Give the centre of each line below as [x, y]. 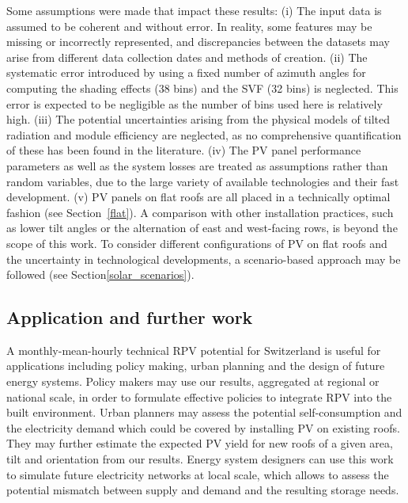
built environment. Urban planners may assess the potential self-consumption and [204, 412]
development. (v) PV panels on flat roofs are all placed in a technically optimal [198, 197]
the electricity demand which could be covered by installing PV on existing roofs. [203, 427]
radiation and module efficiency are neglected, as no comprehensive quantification [204, 134]
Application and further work [130, 317]
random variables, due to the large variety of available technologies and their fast [203, 181]
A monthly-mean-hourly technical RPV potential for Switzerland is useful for [194, 350]
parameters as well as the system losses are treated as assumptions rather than [197, 165]
